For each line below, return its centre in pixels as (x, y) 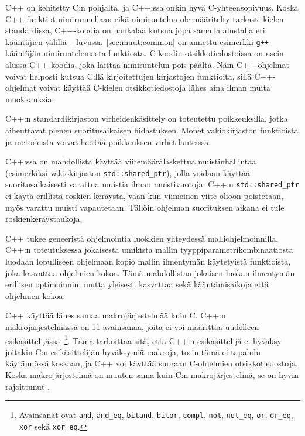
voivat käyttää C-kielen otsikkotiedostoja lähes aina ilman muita (155, 87)
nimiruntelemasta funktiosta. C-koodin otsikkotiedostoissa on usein (164, 53)
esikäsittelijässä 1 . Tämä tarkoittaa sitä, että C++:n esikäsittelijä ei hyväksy (143, 339)
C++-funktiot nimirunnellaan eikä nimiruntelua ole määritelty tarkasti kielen (145, 18)
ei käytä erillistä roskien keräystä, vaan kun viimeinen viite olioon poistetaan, (144, 196)
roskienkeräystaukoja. (44, 219)
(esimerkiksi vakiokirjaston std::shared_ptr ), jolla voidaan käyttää (128, 172)
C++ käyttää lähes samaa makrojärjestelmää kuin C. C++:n (116, 315)
